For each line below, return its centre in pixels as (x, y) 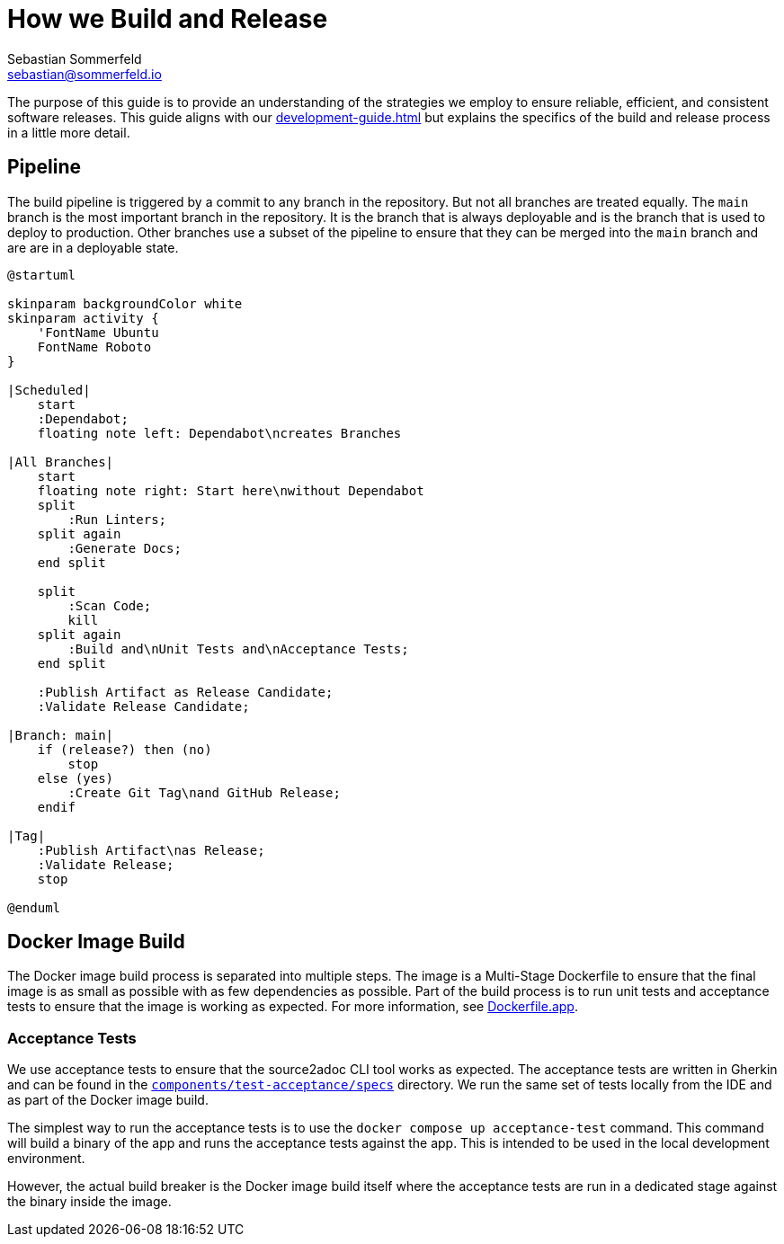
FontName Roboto (94, 347)
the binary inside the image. (89, 1202)
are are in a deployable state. (93, 247)
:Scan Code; (110, 605)
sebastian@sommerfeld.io (85, 74)
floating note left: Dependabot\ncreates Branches (219, 433)
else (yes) (76, 778)
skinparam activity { (83, 318)
